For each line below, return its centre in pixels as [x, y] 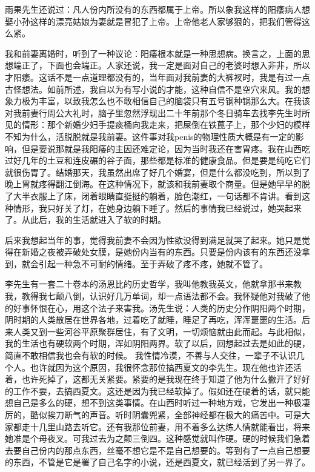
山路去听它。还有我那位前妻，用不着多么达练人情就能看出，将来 [183, 426]
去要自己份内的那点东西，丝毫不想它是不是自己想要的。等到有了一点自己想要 [157, 450]
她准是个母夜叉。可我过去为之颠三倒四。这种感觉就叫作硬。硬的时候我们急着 [157, 438]
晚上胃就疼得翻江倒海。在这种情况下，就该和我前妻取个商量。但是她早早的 [153, 184]
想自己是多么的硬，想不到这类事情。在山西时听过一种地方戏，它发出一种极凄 [157, 403]
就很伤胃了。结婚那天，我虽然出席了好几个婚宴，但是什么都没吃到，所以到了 [157, 172]
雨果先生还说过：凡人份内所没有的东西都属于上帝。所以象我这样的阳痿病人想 [157, 9]
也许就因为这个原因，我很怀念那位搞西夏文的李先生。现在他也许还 [161, 367]
